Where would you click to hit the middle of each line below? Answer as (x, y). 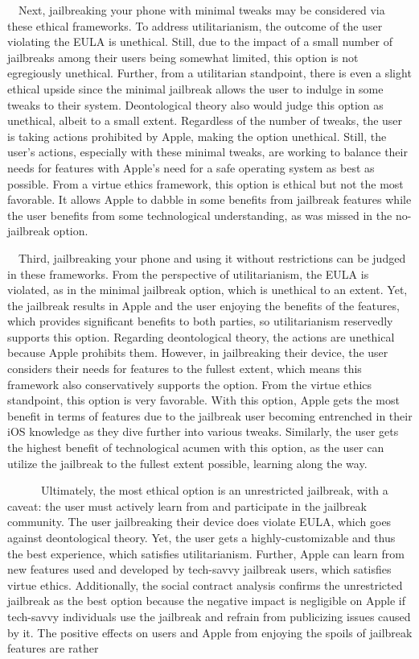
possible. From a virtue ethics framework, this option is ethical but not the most (205, 183)
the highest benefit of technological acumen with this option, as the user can (196, 448)
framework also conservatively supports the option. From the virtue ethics (190, 384)
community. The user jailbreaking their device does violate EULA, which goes (199, 522)
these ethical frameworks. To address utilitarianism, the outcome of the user (195, 25)
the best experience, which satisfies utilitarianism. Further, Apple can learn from (206, 553)
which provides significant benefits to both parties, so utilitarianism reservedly (200, 321)
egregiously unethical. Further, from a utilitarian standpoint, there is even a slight (209, 73)
